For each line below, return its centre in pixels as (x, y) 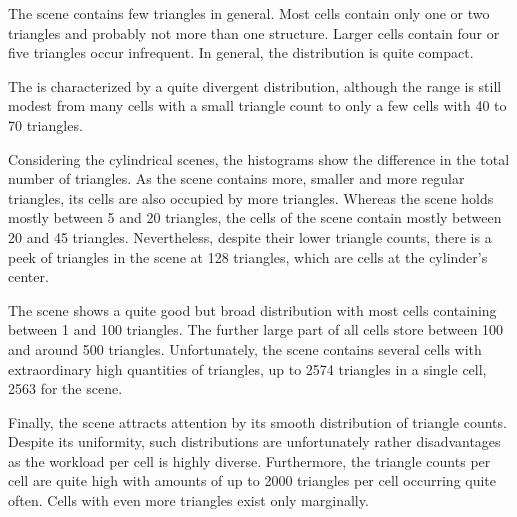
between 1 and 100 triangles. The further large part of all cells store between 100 (256, 329)
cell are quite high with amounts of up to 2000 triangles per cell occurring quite (252, 480)
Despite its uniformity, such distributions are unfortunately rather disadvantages (254, 441)
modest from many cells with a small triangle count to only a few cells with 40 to (257, 105)
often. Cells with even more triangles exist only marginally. (188, 500)
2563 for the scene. (65, 388)
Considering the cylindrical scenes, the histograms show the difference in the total (259, 158)
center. (28, 276)
